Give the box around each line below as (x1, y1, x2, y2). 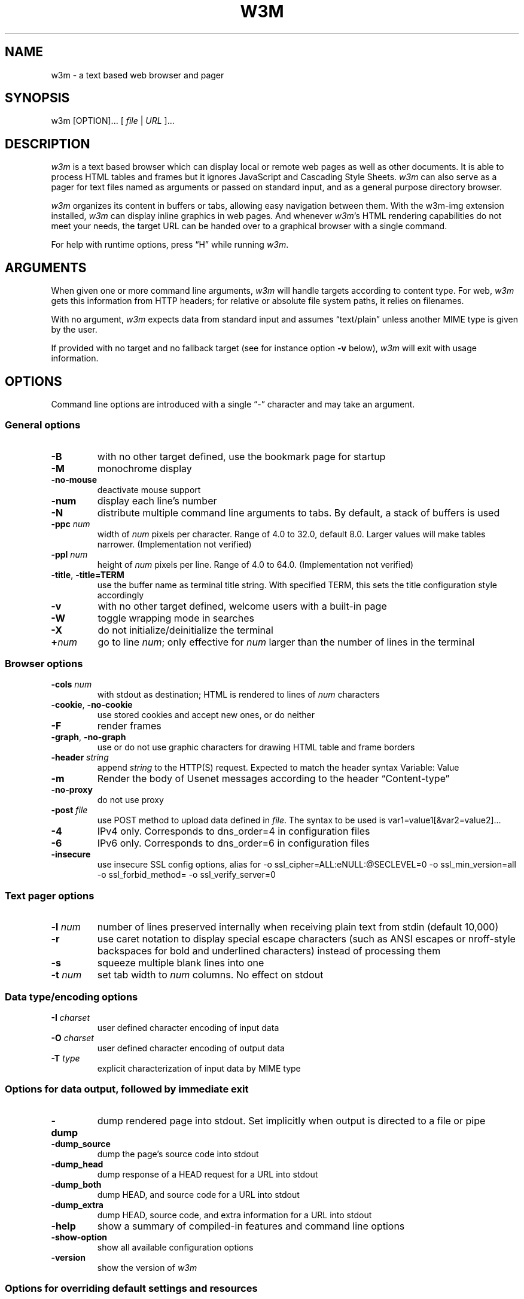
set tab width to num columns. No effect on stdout (97, 969, 324, 981)
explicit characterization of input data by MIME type (97, 1063, 301, 1073)
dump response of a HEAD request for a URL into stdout (97, 1169, 318, 1179)
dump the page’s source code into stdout (97, 1148, 259, 1159)
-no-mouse (51, 474, 98, 485)
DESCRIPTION (5, 136, 90, 151)
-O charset (51, 1032, 94, 1043)
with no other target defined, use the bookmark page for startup (97, 450, 386, 463)
